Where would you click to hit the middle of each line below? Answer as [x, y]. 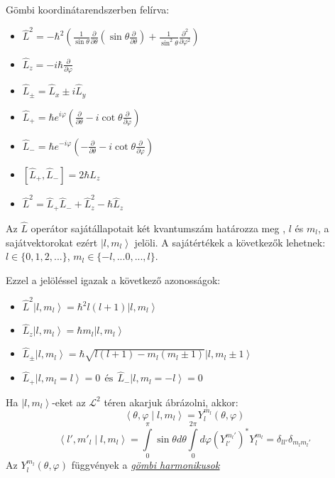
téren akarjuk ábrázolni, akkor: [171, 402]
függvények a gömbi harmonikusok [145, 465]
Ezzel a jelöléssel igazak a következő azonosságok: [113, 279]
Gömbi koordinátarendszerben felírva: [88, 9]
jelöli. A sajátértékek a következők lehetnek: [230, 242]
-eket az [69, 402]
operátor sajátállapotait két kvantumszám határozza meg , [158, 228]
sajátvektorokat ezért [52, 242]
